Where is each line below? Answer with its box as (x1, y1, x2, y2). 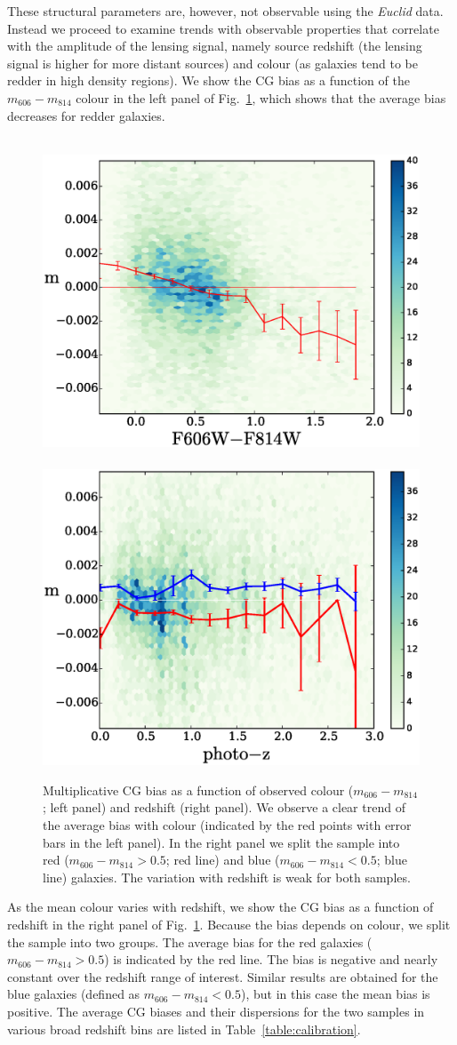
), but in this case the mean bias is (241, 985, 430, 1003)
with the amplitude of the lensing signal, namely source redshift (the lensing (7, 36, 422, 55)
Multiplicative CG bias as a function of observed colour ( (43, 780, 354, 799)
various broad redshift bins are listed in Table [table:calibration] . (7, 1019, 361, 1038)
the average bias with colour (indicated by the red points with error (43, 816, 412, 834)
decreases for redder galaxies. (7, 106, 165, 124)
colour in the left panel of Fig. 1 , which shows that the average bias (76, 88, 446, 107)
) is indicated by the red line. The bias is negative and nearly (104, 950, 438, 969)
